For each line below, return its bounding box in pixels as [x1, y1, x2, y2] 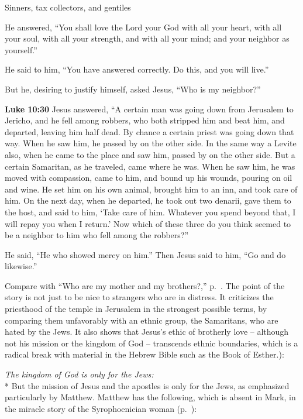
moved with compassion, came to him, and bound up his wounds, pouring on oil [5, 171, 292, 184]
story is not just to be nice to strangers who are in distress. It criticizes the [5, 291, 274, 303]
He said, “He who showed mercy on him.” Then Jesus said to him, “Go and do [5, 248, 286, 260]
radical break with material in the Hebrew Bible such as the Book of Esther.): [5, 348, 284, 360]
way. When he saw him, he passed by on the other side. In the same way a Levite [5, 137, 297, 149]
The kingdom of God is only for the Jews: [5, 368, 154, 380]
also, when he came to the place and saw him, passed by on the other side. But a [5, 148, 295, 160]
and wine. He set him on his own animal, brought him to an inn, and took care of [5, 183, 298, 195]
